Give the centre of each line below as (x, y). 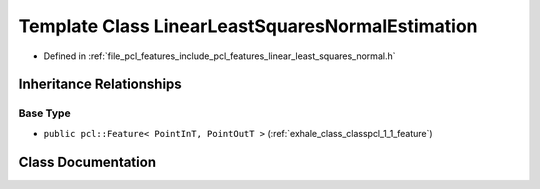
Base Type (44, 113)
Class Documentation (87, 161)
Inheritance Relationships (100, 84)
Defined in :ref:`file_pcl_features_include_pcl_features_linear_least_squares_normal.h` (219, 56)
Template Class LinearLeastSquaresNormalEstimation (248, 26)
